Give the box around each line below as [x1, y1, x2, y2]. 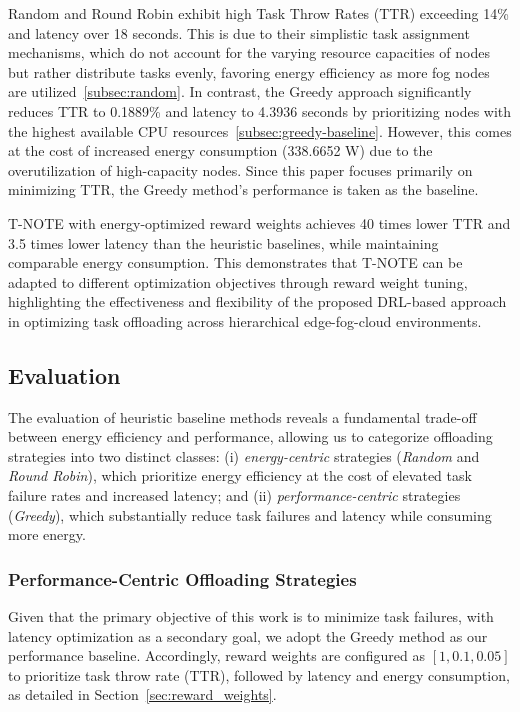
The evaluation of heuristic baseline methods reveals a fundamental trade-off [8, 406, 477, 427]
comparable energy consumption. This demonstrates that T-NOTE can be [8, 252, 463, 273]
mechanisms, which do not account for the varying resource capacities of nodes [8, 42, 490, 63]
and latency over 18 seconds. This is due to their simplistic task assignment [8, 22, 470, 43]
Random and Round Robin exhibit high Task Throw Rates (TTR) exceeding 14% [8, 3, 509, 23]
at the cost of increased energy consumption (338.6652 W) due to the [8, 140, 433, 161]
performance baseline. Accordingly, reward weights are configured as [8, 645, 426, 666]
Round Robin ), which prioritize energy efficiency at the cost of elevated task [8, 465, 472, 486]
